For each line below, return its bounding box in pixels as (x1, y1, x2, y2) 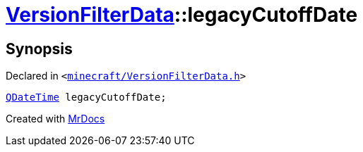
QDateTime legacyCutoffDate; (6, 91, 167, 103)
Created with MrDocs (6, 113, 105, 125)
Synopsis (6, 39, 73, 58)
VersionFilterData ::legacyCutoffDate (6, 3, 358, 27)
